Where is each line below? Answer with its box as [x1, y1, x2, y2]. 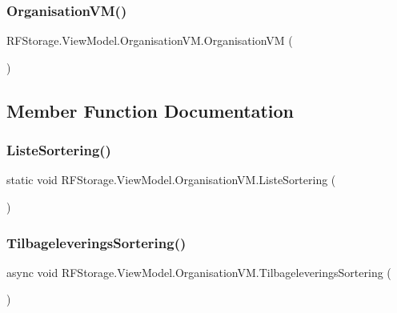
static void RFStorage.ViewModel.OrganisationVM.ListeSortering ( [6, 171, 336, 188]
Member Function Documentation [6, 98, 295, 122]
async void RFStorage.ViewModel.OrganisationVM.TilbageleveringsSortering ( [6, 263, 391, 280]
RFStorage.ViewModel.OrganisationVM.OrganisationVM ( [6, 32, 293, 49]
